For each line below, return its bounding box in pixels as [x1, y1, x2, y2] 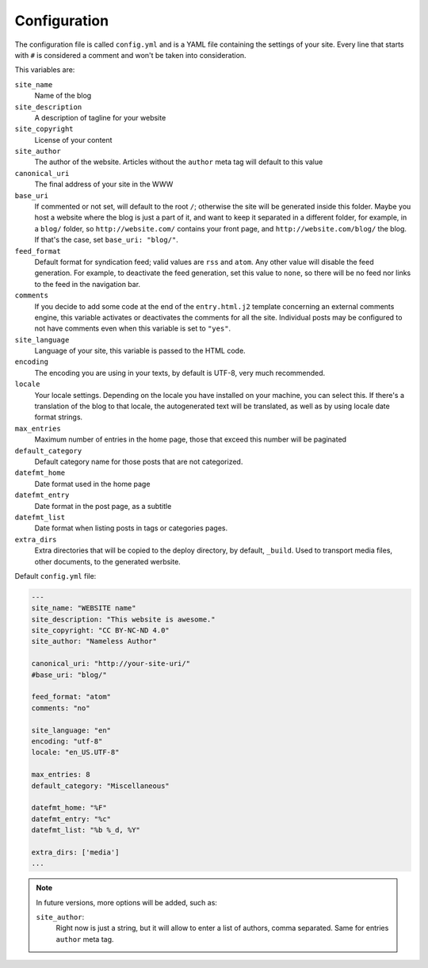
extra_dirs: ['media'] [31, 847, 120, 856]
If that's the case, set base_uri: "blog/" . [34, 235, 178, 245]
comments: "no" [31, 703, 90, 713]
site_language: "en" [31, 725, 111, 735]
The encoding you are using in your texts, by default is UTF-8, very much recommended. [34, 368, 326, 377]
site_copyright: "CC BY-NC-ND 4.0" [31, 626, 170, 635]
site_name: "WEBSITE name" [31, 603, 136, 613]
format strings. [34, 412, 83, 422]
